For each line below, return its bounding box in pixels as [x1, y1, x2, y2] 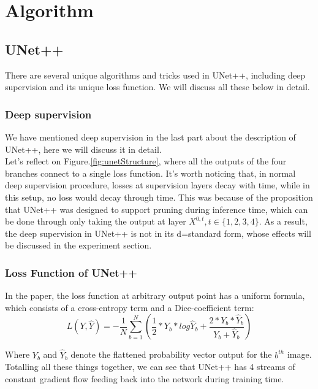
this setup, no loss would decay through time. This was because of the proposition [5, 190, 313, 203]
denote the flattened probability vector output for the [70, 348, 272, 361]
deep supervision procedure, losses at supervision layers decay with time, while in [5, 179, 310, 191]
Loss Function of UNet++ [5, 264, 137, 280]
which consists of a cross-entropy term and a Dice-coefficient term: [5, 301, 254, 314]
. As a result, [259, 215, 308, 228]
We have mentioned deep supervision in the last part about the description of [5, 130, 296, 143]
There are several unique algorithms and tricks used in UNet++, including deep [5, 68, 306, 81]
